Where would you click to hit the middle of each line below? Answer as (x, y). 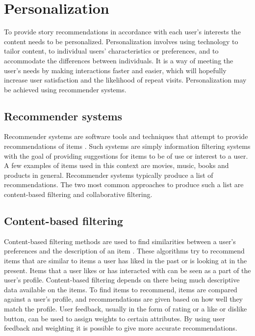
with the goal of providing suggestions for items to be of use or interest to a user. (126, 155)
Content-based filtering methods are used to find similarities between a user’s (120, 241)
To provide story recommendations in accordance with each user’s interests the (122, 32)
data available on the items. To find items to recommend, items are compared (121, 289)
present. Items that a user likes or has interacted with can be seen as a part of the (127, 270)
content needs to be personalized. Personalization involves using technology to (121, 41)
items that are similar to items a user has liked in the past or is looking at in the (126, 261)
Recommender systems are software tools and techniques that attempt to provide (126, 136)
